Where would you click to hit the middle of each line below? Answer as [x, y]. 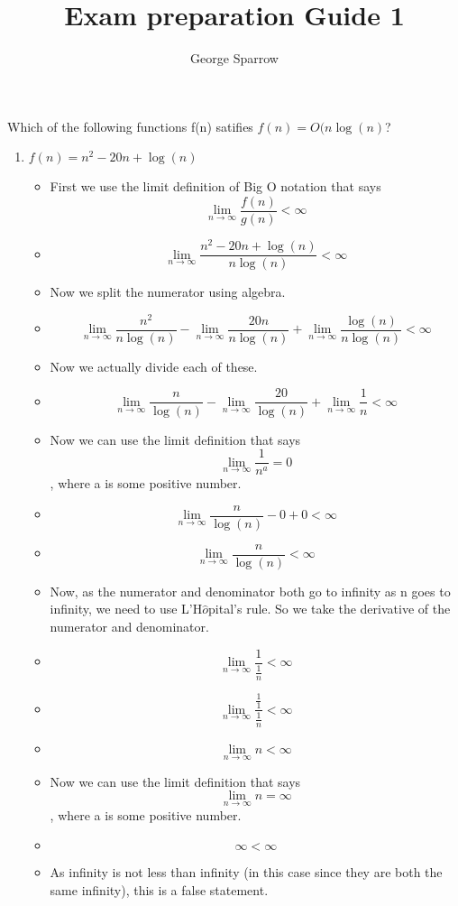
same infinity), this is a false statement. [159, 889]
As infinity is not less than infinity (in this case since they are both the [246, 872]
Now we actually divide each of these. [154, 366]
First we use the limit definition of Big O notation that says [215, 186]
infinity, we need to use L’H [126, 609]
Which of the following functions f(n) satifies [130, 126]
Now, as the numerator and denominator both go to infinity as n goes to [250, 591]
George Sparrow [234, 58]
